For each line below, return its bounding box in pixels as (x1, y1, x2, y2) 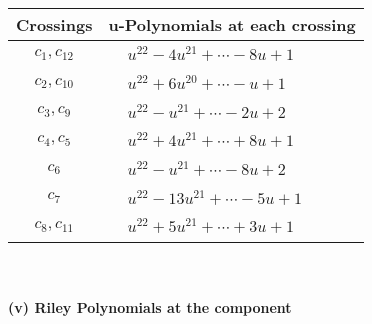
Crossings (16, 13, 93, 36)
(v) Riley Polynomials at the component (8, 296, 292, 317)
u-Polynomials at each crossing (108, 13, 356, 36)
